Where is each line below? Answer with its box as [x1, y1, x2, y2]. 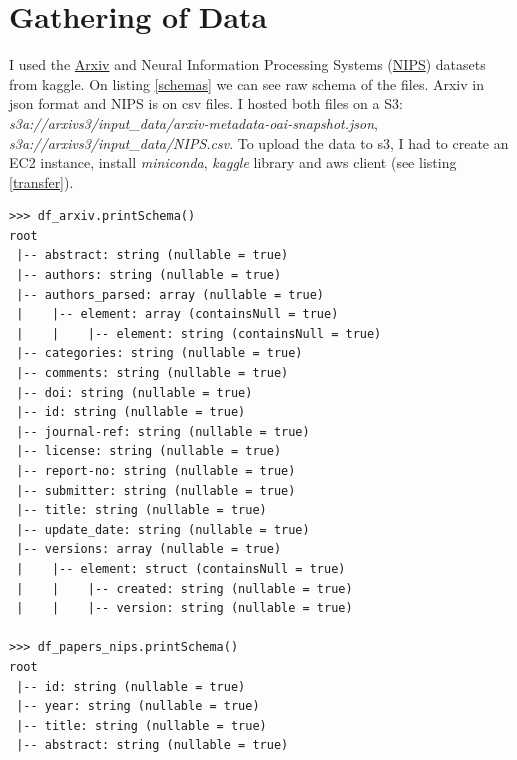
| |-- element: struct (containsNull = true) [16, 561, 346, 576]
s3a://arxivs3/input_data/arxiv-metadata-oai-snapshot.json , [9, 112, 378, 133]
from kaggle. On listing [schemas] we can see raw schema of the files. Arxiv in [9, 73, 484, 94]
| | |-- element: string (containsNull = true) [16, 326, 382, 341]
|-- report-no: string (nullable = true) [16, 464, 296, 478]
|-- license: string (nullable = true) [16, 444, 282, 459]
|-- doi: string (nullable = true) [16, 385, 253, 400]
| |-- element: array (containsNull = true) [16, 307, 339, 322]
